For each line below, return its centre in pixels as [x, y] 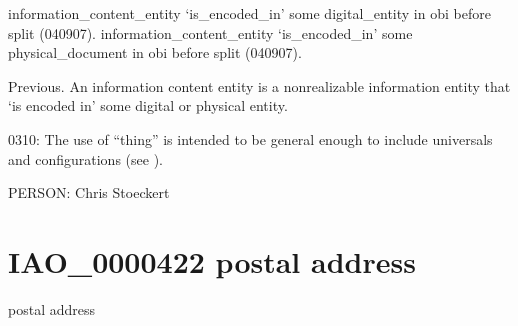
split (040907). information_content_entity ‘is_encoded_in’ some [210, 32]
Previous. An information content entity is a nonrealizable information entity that [259, 85]
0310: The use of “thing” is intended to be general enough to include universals [250, 138]
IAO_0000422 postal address [212, 260]
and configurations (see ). [85, 158]
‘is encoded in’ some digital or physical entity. [148, 105]
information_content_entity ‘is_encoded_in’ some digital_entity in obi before [249, 13]
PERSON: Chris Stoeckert [89, 192]
